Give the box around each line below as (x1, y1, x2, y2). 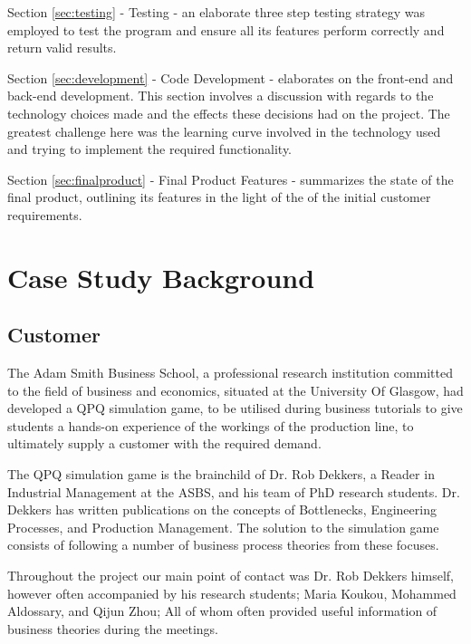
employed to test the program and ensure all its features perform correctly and (7, 20, 445, 39)
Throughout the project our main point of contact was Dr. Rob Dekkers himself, (7, 566, 454, 585)
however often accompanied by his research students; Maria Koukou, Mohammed (7, 583, 457, 602)
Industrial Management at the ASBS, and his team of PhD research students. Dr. (7, 482, 460, 501)
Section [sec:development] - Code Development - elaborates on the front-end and (7, 68, 454, 87)
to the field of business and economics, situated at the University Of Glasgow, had (7, 380, 464, 399)
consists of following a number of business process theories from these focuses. (7, 535, 439, 554)
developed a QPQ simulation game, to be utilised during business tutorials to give (7, 399, 463, 418)
